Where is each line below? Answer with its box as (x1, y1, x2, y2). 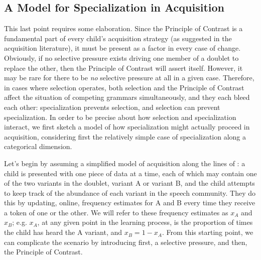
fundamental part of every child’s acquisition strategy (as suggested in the (4, 33, 232, 43)
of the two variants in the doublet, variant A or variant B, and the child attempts (4, 178, 255, 188)
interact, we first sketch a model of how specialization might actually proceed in (4, 121, 250, 132)
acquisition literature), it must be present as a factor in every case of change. (4, 43, 241, 53)
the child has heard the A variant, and (4, 227, 122, 237)
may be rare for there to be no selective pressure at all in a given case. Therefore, (4, 72, 254, 83)
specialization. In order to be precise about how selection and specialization (4, 111, 236, 122)
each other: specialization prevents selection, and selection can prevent (4, 101, 220, 112)
